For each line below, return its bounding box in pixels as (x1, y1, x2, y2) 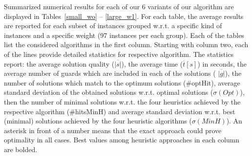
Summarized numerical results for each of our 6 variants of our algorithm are (4, 1, 234, 11)
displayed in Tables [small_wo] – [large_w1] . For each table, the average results (4, 11, 244, 21)
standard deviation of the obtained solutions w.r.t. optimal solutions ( (4, 87, 213, 97)
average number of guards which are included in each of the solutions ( (4, 68, 216, 78)
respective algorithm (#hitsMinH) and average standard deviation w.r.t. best (4, 106, 235, 116)
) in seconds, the (197, 58, 247, 69)
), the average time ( (121, 58, 183, 69)
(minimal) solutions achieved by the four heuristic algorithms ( (4, 116, 192, 126)
